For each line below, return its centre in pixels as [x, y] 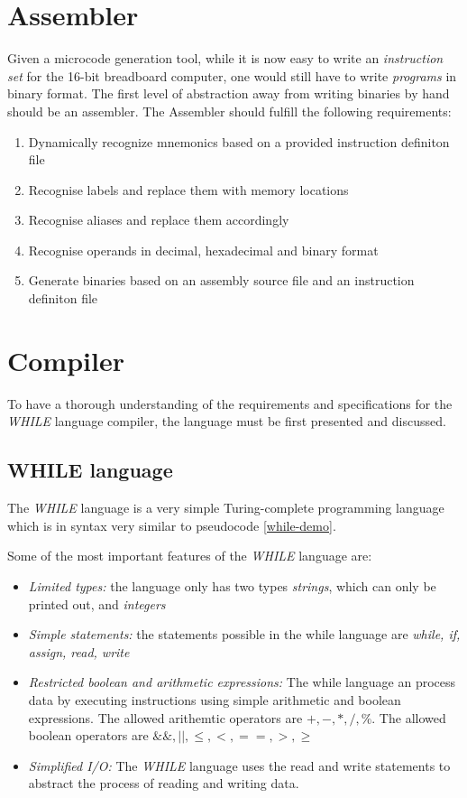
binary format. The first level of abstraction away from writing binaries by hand [229, 93]
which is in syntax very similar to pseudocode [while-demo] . [172, 525]
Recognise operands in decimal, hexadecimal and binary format [203, 250]
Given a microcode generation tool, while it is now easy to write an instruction [225, 58]
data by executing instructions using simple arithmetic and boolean [215, 699]
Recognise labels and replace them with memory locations [188, 189]
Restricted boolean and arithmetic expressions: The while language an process [242, 682]
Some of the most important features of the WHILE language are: [190, 556]
